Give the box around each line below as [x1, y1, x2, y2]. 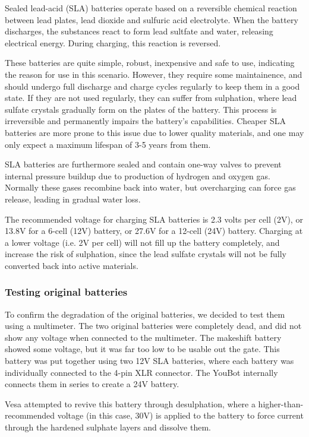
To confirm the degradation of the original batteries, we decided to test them [5, 308, 285, 320]
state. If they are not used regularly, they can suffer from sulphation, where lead [5, 91, 297, 104]
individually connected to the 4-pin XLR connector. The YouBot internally [5, 366, 278, 378]
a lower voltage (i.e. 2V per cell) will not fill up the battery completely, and [5, 236, 280, 248]
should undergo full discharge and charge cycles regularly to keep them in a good [5, 80, 300, 92]
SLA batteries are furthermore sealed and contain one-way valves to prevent [5, 158, 282, 170]
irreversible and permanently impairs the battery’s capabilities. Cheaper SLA [5, 115, 286, 127]
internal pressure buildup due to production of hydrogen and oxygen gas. [5, 169, 270, 182]
